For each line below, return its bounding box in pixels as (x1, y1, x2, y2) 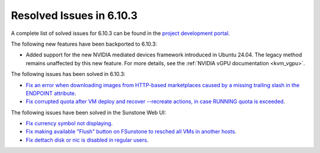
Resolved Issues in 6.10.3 (11, 9, 138, 22)
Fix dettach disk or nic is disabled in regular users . (25, 136, 149, 144)
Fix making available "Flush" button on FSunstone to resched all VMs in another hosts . (25, 128, 237, 135)
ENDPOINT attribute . (25, 90, 76, 97)
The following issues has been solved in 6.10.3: (11, 71, 126, 78)
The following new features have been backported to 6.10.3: (11, 40, 157, 47)
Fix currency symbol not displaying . (25, 120, 113, 127)
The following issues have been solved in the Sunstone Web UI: (11, 109, 166, 116)
